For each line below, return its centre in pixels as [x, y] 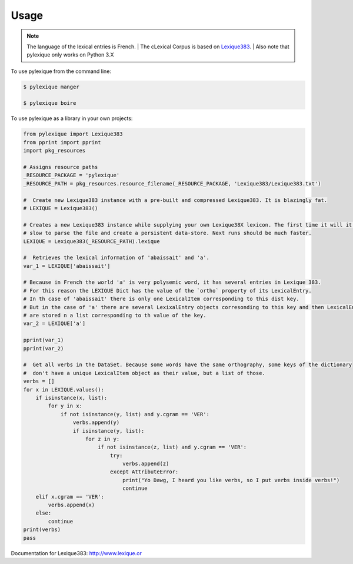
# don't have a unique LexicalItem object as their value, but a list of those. [144, 373]
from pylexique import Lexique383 [73, 134]
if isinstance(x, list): [71, 398]
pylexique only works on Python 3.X [70, 55]
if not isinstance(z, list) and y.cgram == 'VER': [172, 447]
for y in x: [65, 406]
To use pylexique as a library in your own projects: [72, 118]
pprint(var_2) [44, 348]
